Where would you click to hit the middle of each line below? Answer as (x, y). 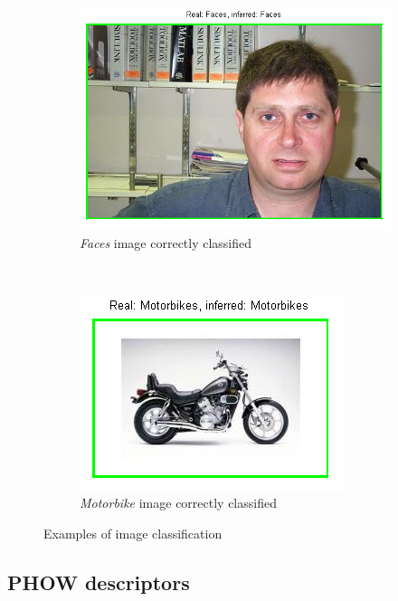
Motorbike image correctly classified (178, 503)
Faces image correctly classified (166, 242)
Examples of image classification (133, 533)
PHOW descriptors (99, 582)
